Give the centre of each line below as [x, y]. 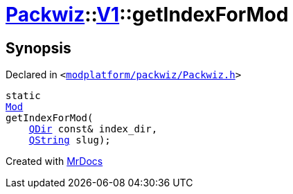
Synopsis [38, 48]
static [23, 96]
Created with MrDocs [54, 161]
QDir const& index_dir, [93, 129]
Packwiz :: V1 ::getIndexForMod [147, 15]
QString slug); [70, 140]
